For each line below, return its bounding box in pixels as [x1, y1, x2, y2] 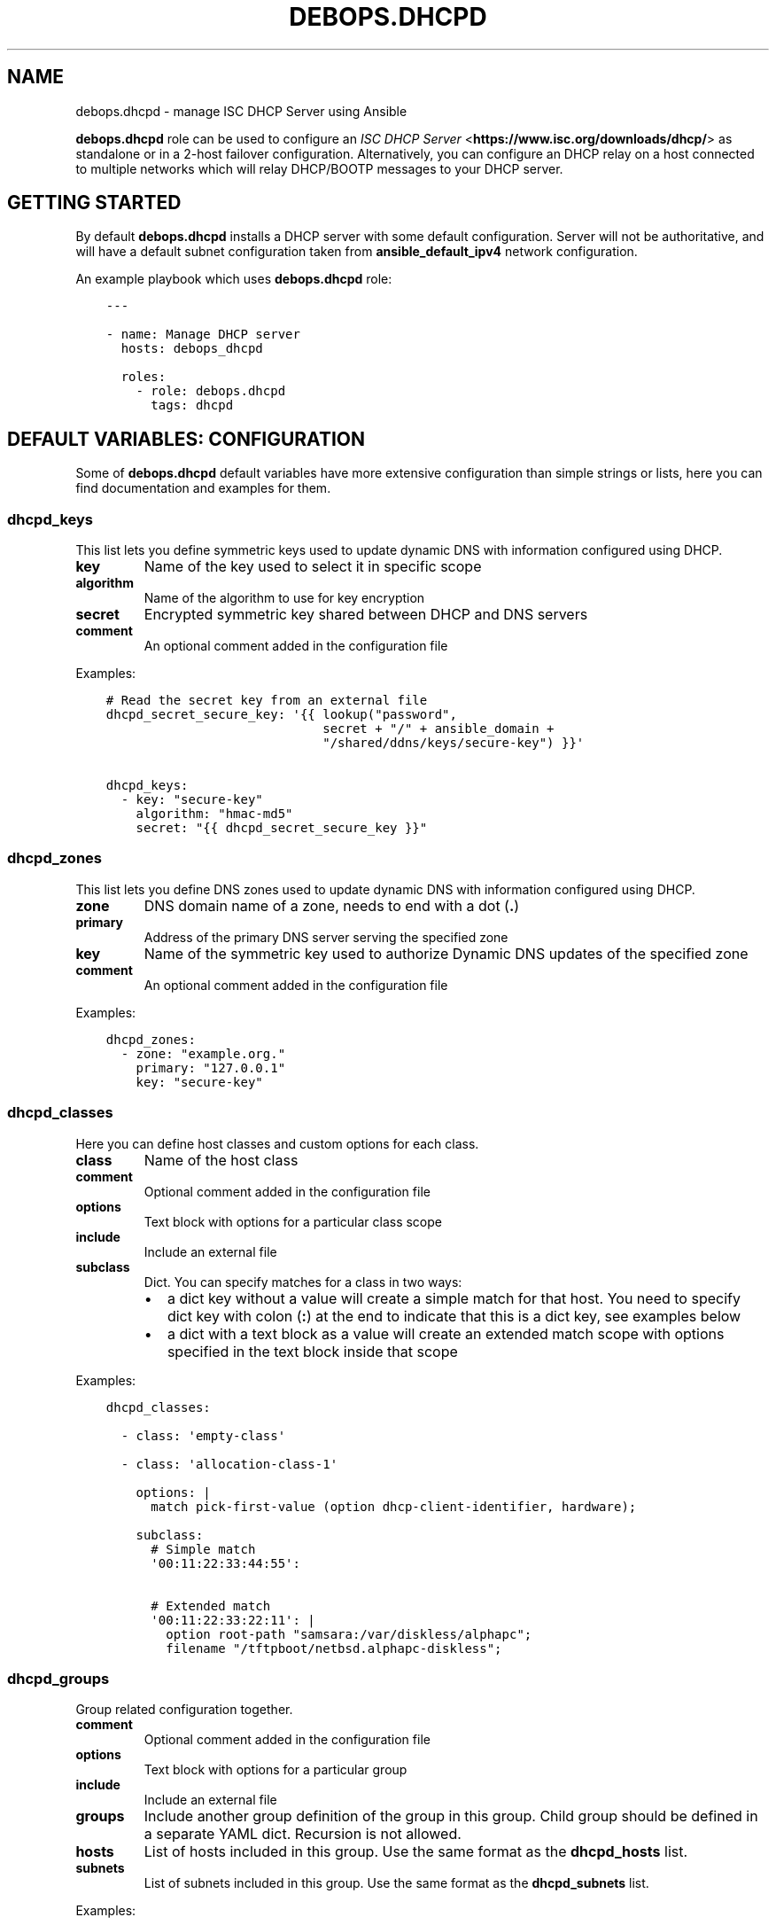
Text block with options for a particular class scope [144, 1213, 442, 1229]
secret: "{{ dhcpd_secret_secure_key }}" [136, 821, 428, 836]
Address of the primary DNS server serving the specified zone [144, 929, 508, 945]
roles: [120, 370, 167, 385]
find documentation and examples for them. [75, 480, 331, 496]
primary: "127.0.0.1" [136, 1060, 286, 1075]
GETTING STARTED [7, 191, 182, 214]
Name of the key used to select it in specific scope [144, 557, 482, 576]
